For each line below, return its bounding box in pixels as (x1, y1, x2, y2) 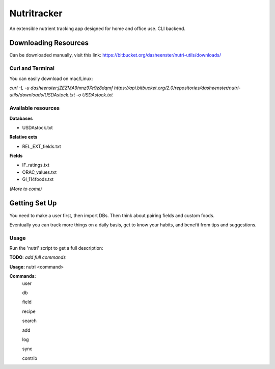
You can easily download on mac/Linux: (9, 75, 93, 82)
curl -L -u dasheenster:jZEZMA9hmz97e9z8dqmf (9, 85, 113, 91)
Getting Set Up (9, 199, 57, 207)
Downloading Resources (9, 39, 89, 47)
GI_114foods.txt (22, 176, 54, 182)
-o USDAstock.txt (76, 92, 113, 98)
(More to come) (9, 186, 42, 192)
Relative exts (9, 134, 38, 140)
